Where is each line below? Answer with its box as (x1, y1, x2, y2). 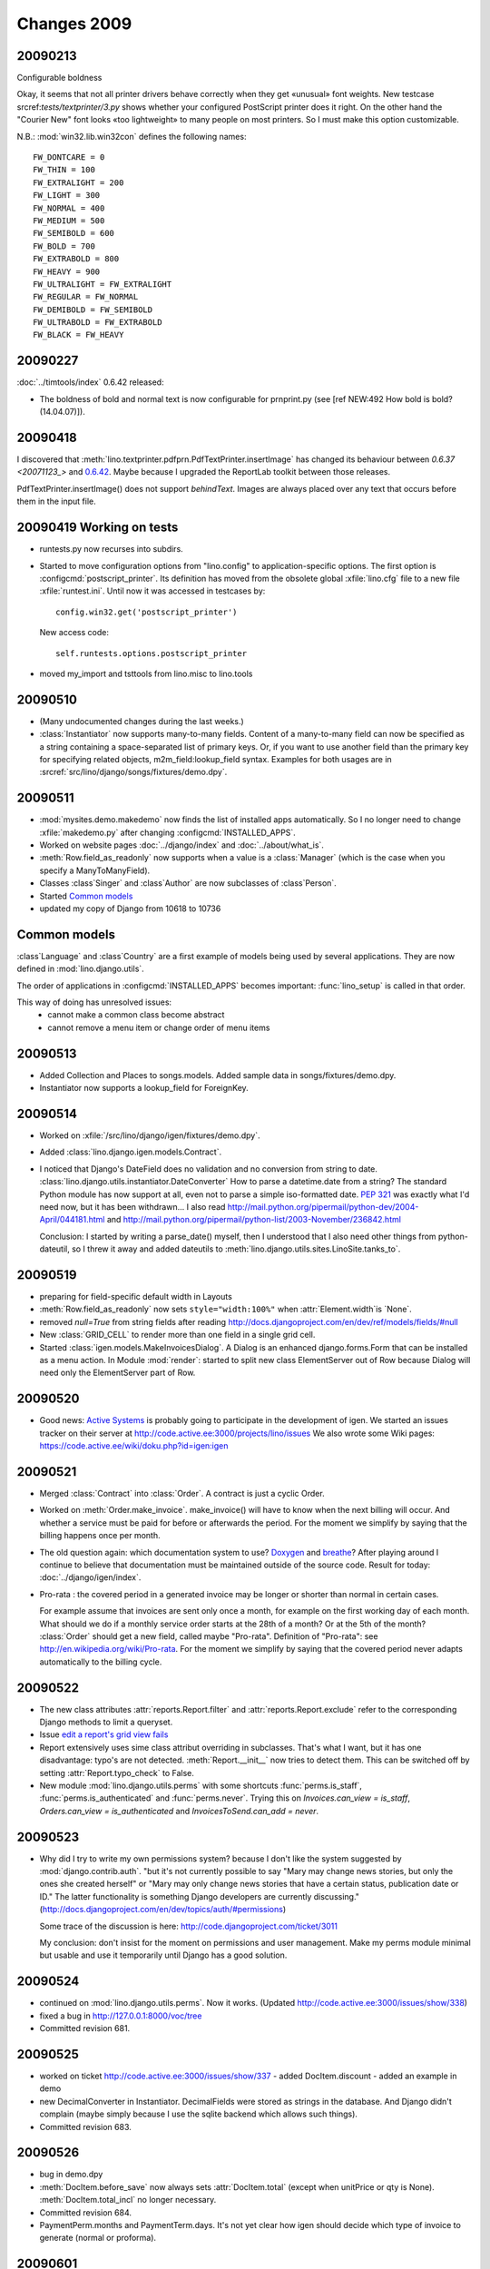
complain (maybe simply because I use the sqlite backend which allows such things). (39, 2108, 358, 2119)
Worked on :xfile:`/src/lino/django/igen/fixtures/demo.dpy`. (39, 1130, 260, 1141)
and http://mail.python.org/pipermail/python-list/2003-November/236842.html (106, 1214, 401, 1225)
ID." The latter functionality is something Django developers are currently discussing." (39, 1891, 360, 1901)
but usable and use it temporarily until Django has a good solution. (39, 1950, 288, 1960)
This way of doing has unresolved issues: (16, 997, 172, 1007)
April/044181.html (39, 1214, 105, 1225)
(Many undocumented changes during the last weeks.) (39, 715, 244, 726)
